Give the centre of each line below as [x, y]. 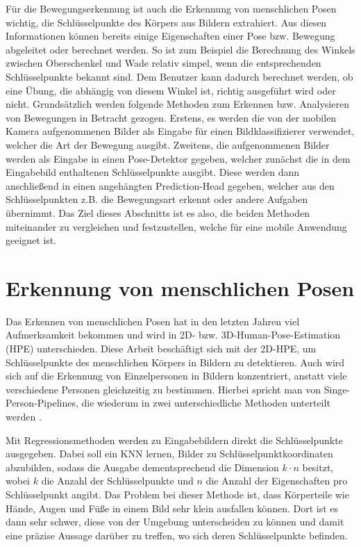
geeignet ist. [31, 240]
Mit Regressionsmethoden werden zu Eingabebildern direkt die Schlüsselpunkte [174, 440]
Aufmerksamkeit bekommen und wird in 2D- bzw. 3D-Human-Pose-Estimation [173, 335]
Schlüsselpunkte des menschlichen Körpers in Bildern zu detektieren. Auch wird [175, 362]
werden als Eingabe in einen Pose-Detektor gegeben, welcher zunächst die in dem [178, 158]
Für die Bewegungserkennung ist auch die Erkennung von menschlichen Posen [171, 8]
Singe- [337, 389]
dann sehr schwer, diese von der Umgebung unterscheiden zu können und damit [175, 522]
